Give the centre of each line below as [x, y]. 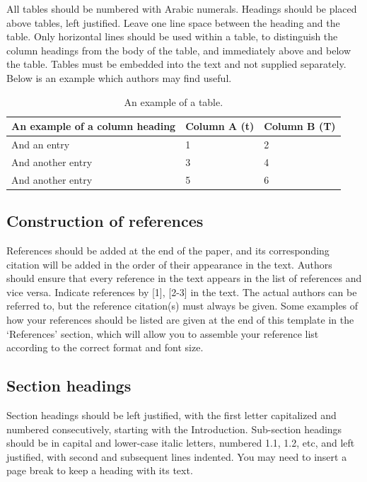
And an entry [41, 144]
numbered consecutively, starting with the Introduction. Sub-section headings [174, 429]
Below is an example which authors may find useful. [119, 77]
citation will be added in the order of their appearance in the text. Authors [169, 264]
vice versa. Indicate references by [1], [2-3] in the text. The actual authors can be [182, 292]
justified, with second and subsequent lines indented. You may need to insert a [177, 456]
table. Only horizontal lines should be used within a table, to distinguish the [172, 36]
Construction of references [105, 221]
